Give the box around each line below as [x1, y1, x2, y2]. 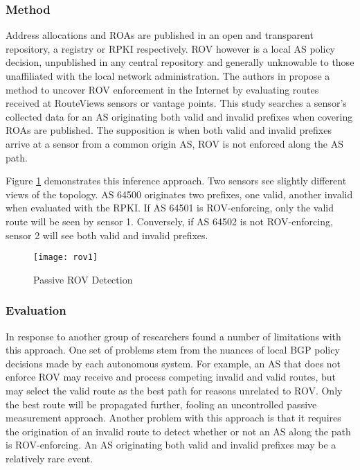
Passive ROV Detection [33, 272, 133, 286]
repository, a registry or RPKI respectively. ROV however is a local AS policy [6, 41, 335, 55]
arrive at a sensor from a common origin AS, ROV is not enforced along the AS [6, 136, 343, 150]
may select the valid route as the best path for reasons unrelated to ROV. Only [6, 383, 343, 397]
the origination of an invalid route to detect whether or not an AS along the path [6, 424, 351, 438]
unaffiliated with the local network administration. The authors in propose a [6, 69, 330, 82]
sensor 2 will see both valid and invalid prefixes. [6, 227, 208, 242]
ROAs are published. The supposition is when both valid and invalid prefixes [6, 123, 332, 137]
